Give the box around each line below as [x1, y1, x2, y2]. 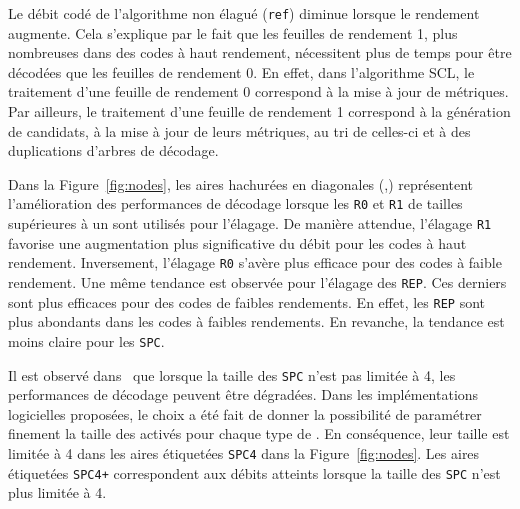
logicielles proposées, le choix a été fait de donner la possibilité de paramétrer [8, 403, 482, 424]
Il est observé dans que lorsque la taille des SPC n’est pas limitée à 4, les [8, 364, 456, 385]
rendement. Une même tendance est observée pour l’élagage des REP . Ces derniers [8, 271, 507, 292]
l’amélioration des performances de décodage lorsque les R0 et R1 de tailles [8, 193, 463, 214]
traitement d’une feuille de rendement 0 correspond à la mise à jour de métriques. [8, 81, 509, 102]
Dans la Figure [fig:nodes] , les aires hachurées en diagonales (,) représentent [8, 173, 474, 194]
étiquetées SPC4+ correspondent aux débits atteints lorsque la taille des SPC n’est [8, 462, 501, 483]
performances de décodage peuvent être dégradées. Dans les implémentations [8, 384, 479, 405]
